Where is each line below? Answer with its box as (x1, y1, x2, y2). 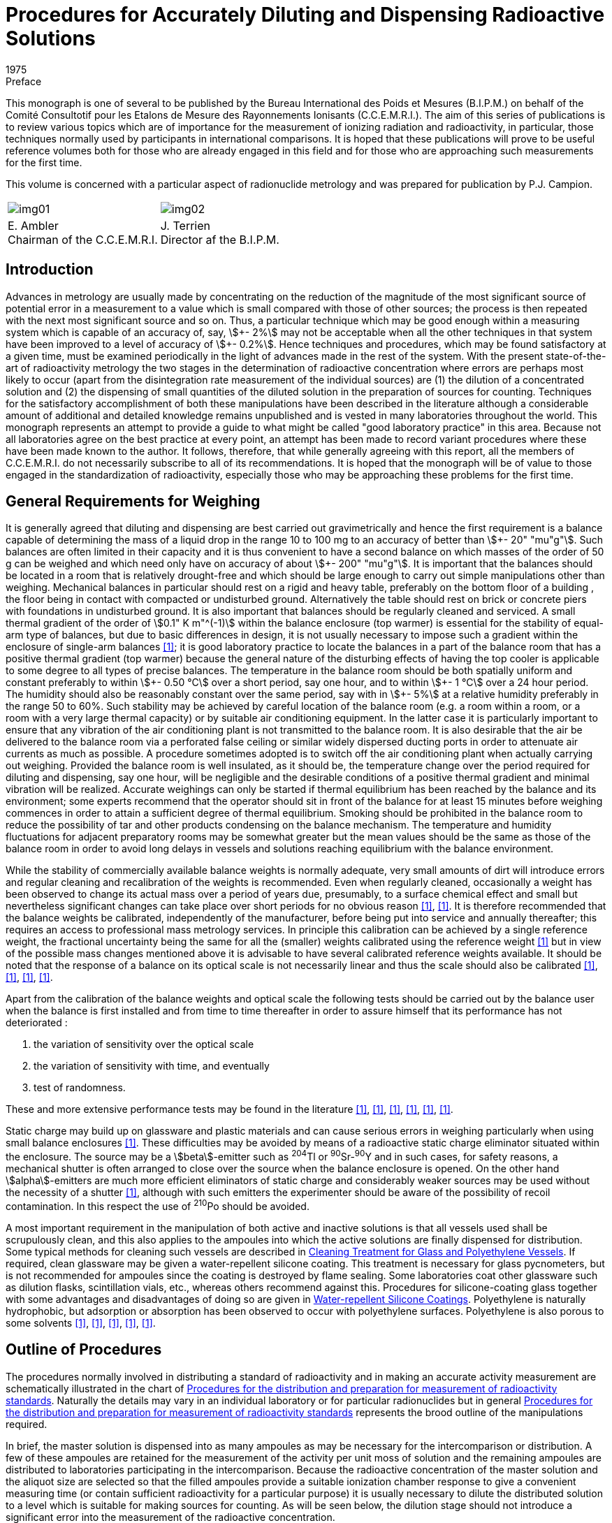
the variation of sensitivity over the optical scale (34, 1038, 254, 1051)
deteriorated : (6, 1016, 68, 1029)
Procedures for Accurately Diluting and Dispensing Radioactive (6, 3, 605, 27)
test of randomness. (34, 1081, 126, 1094)
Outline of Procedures (6, 1341, 162, 1359)
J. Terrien (160, 218, 210, 233)
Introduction (6, 261, 94, 279)
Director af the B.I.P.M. (160, 232, 279, 247)
